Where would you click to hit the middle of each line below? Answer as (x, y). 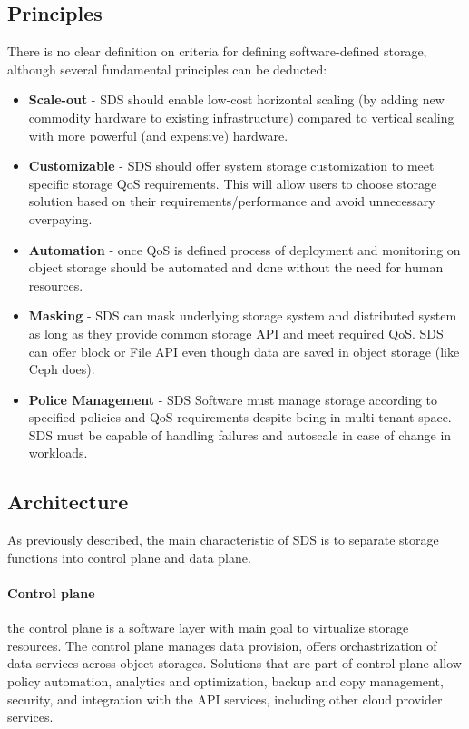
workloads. (58, 453)
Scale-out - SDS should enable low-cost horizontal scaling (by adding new (236, 99)
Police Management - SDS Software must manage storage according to (233, 399)
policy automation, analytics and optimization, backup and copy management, (225, 681)
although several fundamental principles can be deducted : (167, 69)
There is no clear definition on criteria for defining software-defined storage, (217, 51)
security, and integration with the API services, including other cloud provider (225, 699)
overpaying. (60, 218)
